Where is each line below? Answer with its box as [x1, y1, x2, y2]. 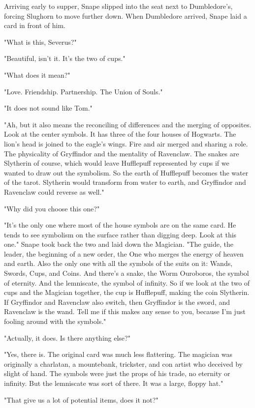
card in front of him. [4, 20, 65, 30]
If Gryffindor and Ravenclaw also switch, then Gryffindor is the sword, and [4, 296, 230, 307]
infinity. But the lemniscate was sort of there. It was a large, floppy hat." [4, 378, 223, 388]
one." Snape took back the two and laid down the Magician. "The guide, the [4, 239, 233, 249]
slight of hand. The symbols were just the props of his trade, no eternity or [4, 368, 230, 379]
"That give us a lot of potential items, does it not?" [4, 394, 159, 405]
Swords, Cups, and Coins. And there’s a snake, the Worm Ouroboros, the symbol [4, 268, 249, 278]
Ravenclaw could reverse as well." [4, 186, 104, 197]
